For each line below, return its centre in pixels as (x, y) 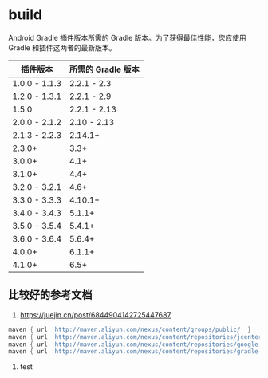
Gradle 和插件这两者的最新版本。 (62, 47)
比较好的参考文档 (50, 295)
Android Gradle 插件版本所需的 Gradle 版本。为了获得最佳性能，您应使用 (128, 37)
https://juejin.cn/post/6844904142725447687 (95, 315)
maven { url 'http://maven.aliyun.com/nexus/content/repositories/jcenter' (137, 337)
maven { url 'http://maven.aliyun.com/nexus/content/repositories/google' (135, 345)
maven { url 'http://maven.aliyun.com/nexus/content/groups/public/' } (130, 329)
